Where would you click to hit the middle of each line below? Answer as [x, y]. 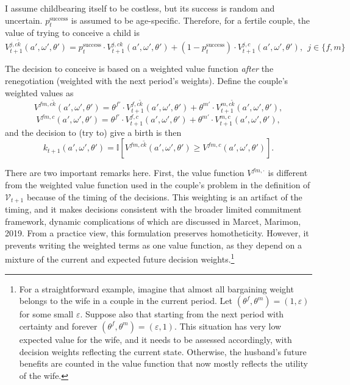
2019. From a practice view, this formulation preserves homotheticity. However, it [157, 233]
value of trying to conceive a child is [72, 33]
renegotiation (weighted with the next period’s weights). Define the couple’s [147, 80]
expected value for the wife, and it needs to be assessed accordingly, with [155, 339]
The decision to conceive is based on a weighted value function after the [139, 69]
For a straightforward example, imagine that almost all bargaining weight [156, 288]
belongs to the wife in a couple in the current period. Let [126, 301]
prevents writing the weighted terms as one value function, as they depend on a [153, 245]
